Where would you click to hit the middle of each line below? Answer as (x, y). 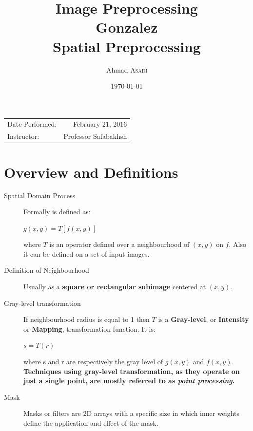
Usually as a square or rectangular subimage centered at (115, 287)
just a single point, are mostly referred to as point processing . (129, 381)
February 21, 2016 (100, 124)
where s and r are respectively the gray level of (93, 362)
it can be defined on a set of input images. (87, 253)
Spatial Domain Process (40, 195)
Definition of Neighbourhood (47, 270)
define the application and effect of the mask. (91, 423)
